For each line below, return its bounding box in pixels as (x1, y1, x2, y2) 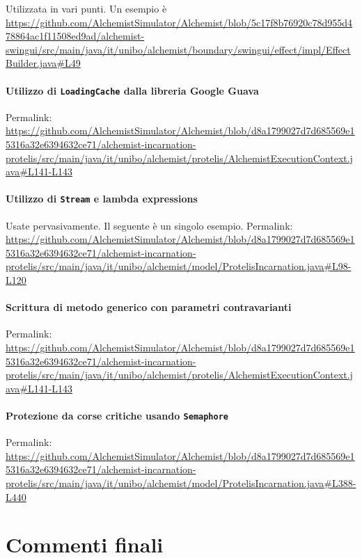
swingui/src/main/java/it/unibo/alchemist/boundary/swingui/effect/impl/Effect (6, 42, 351, 56)
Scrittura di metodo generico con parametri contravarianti (6, 300, 292, 314)
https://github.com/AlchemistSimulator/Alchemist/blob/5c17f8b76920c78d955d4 (6, 15, 353, 29)
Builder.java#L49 (6, 56, 81, 70)
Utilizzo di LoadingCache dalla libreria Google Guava (6, 83, 259, 97)
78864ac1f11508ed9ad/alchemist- (6, 29, 145, 43)
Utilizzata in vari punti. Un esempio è (6, 1, 167, 15)
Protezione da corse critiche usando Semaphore (6, 408, 228, 422)
